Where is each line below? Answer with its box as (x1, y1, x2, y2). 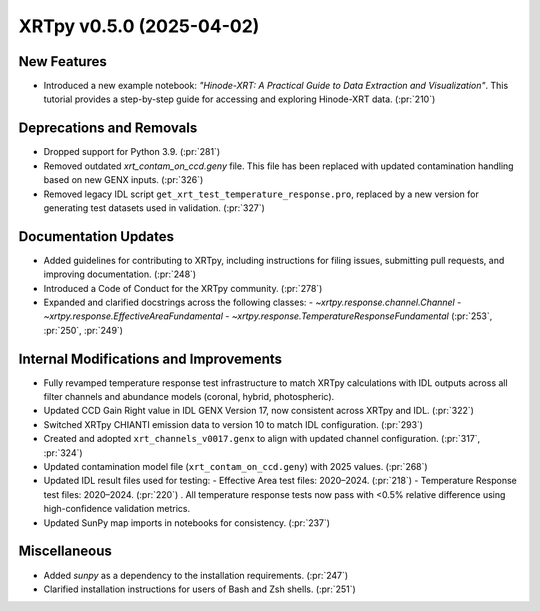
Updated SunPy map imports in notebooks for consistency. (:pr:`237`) (43, 516, 330, 529)
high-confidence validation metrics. (43, 503, 190, 515)
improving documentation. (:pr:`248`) (43, 268, 197, 280)
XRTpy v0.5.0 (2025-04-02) (18, 15, 260, 37)
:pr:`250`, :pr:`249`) (43, 324, 124, 336)
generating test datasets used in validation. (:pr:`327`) (43, 201, 265, 214)
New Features (18, 53, 107, 70)
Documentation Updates (18, 228, 175, 245)
